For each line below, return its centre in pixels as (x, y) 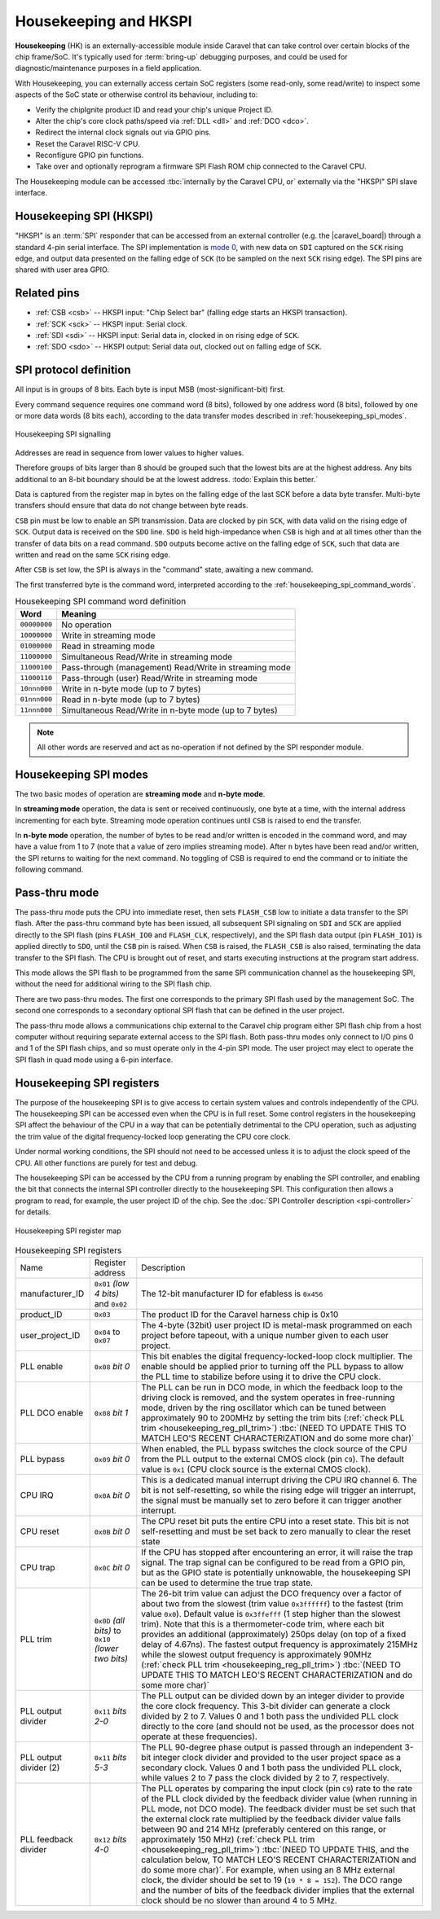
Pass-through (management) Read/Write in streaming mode (176, 667)
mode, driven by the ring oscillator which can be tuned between (264, 1407)
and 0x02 (111, 1304)
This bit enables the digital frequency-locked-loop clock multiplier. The (277, 1356)
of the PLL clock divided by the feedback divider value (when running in (279, 1798)
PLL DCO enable (52, 1413)
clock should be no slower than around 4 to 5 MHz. (239, 1900)
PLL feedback (46, 1839)
